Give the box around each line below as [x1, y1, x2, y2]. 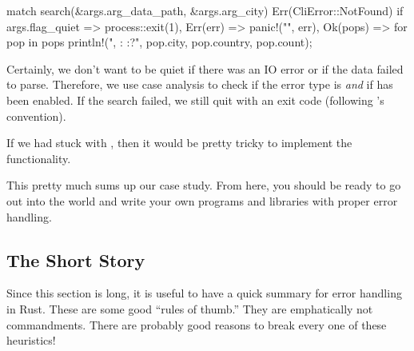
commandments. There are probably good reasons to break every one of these [6, 316, 387, 333]
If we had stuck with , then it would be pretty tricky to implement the [6, 134, 352, 151]
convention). [6, 107, 66, 124]
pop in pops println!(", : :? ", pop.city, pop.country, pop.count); [6, 34, 312, 50]
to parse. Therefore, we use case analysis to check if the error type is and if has [6, 76, 393, 93]
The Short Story [6, 247, 145, 272]
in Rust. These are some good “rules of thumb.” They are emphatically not [6, 300, 373, 317]
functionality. [6, 150, 71, 166]
